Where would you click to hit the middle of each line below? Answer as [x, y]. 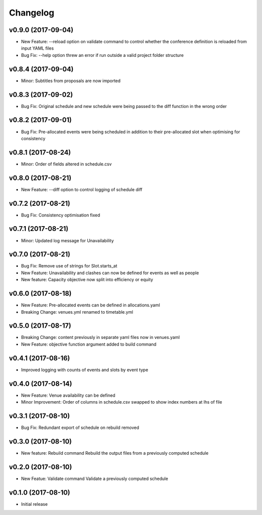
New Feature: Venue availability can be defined [68, 395]
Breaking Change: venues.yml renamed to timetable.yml [77, 312]
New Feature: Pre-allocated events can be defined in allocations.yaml [90, 305]
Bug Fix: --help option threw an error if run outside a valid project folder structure [102, 55]
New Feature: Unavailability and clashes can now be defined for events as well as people [110, 273]
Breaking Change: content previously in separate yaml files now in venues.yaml [100, 337]
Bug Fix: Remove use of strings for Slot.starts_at [69, 266]
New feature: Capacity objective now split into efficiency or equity [87, 280]
